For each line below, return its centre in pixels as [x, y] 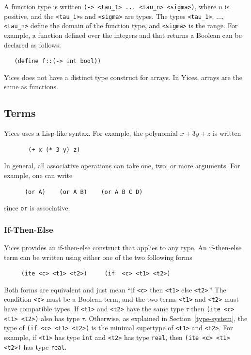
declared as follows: [32, 44]
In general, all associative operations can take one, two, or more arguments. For [122, 166]
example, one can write [38, 175]
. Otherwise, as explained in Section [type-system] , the [166, 318]
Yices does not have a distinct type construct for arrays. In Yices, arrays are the [123, 77]
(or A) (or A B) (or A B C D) [84, 192]
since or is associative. [37, 208]
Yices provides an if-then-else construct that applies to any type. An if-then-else [123, 247]
